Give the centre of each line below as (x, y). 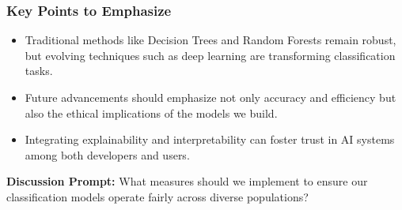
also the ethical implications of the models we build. (151, 112)
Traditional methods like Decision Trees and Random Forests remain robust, (210, 40)
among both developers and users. (107, 154)
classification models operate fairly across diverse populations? (157, 196)
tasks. (39, 71)
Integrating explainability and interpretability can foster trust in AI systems (210, 139)
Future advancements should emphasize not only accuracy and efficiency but (210, 97)
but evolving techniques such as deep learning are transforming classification (210, 55)
